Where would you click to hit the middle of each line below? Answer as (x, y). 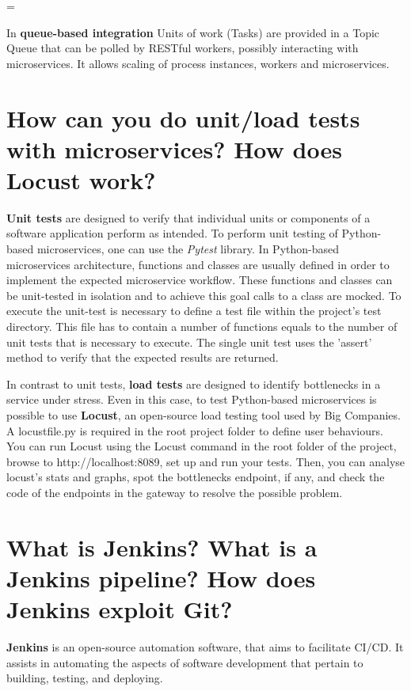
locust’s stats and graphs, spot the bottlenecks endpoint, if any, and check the (196, 477)
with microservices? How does (174, 148)
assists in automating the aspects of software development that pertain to (185, 662)
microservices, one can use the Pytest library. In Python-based (188, 249)
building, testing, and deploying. (85, 678)
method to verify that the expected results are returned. (143, 357)
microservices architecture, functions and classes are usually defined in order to (198, 264)
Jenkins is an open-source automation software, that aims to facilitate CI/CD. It (205, 647)
